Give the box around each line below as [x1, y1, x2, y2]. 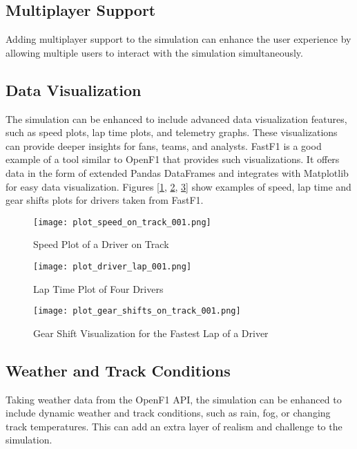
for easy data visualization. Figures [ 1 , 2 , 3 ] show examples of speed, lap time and [6, 179, 351, 193]
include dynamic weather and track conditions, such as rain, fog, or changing [6, 405, 331, 420]
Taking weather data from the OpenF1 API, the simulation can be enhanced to [6, 392, 342, 406]
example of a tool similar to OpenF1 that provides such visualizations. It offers [6, 152, 340, 166]
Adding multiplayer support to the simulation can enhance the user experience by [6, 32, 351, 46]
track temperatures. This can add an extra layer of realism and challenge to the [6, 419, 342, 433]
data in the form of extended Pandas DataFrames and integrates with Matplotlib [6, 165, 349, 180]
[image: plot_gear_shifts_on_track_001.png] [33, 306, 241, 316]
